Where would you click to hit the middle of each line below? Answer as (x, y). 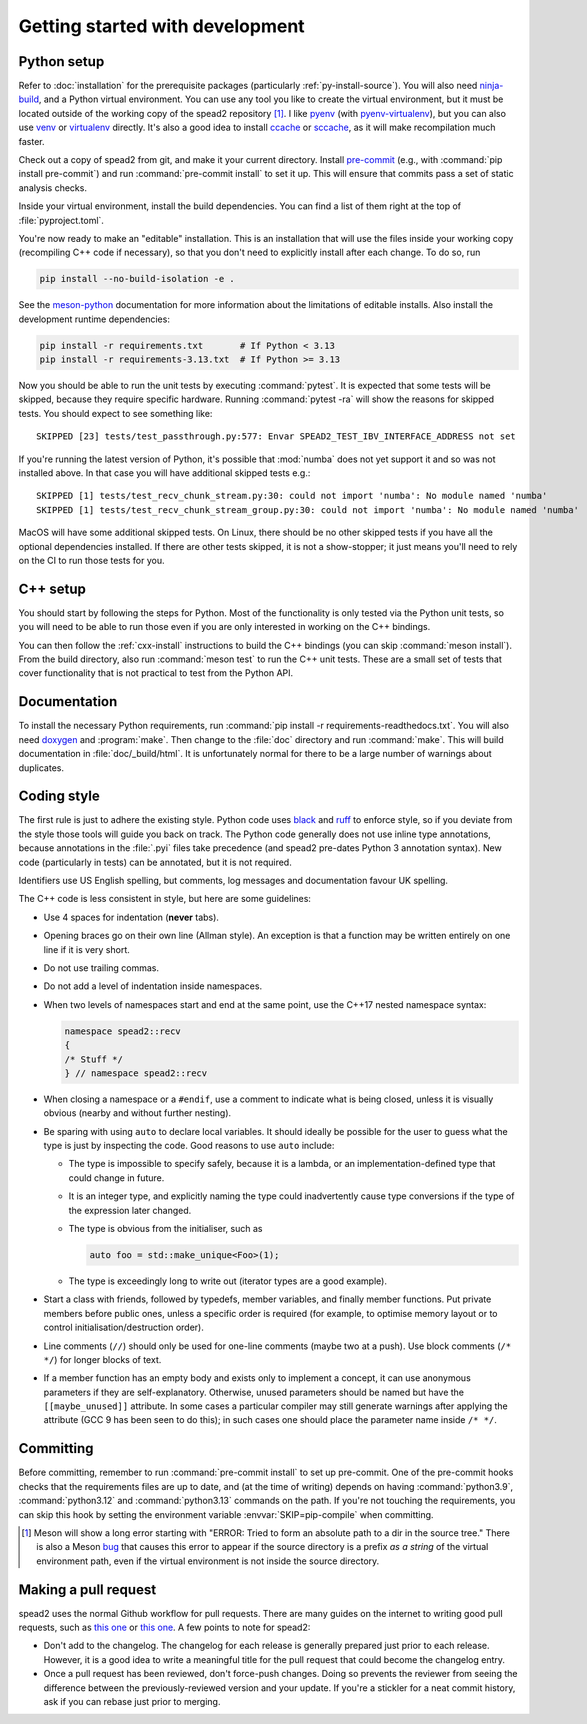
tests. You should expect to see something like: (115, 413)
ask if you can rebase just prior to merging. (132, 1701)
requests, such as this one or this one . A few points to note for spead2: (164, 1627)
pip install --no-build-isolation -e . (137, 279)
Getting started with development (161, 26)
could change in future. (116, 1177)
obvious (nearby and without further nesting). (137, 1113)
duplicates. (41, 767)
